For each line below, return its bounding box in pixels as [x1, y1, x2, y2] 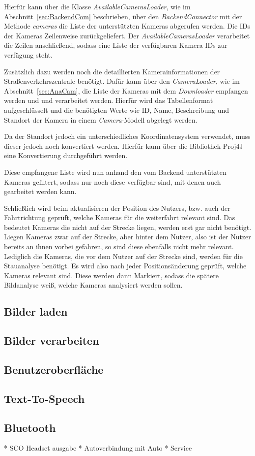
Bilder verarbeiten [4, 333, 99, 348]
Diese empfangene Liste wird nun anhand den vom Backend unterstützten [4, 166, 227, 177]
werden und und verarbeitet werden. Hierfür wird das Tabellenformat [4, 95, 213, 105]
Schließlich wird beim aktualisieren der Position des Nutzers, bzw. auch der [4, 202, 230, 213]
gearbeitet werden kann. [4, 186, 77, 196]
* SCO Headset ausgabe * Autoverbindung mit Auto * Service [4, 443, 192, 453]
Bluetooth [4, 420, 56, 435]
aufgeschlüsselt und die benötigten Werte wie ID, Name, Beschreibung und [4, 104, 229, 115]
